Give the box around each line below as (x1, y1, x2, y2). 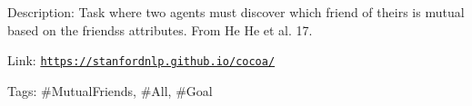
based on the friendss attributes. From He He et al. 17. (7, 20, 313, 39)
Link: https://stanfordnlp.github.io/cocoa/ (7, 51, 276, 70)
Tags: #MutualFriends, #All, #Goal (7, 81, 213, 100)
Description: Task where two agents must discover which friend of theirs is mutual (7, 3, 465, 21)
